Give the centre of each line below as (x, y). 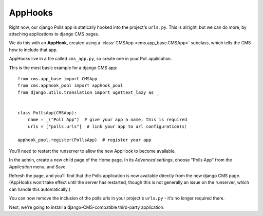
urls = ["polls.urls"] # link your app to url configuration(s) (107, 126)
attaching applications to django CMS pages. (54, 34)
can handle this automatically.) (40, 189)
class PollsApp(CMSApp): (47, 113)
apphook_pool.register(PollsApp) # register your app (85, 140)
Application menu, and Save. (38, 167)
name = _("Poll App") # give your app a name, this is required (107, 120)
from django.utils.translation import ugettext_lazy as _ (88, 92)
